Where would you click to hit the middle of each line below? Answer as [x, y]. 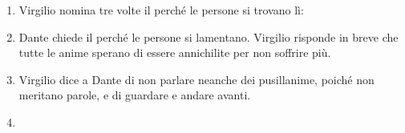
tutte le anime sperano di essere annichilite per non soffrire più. [175, 52]
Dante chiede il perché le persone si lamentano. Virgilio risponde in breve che [209, 36]
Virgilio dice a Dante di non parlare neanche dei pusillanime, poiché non [196, 79]
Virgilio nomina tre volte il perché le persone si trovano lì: [161, 10]
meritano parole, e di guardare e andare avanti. [135, 95]
